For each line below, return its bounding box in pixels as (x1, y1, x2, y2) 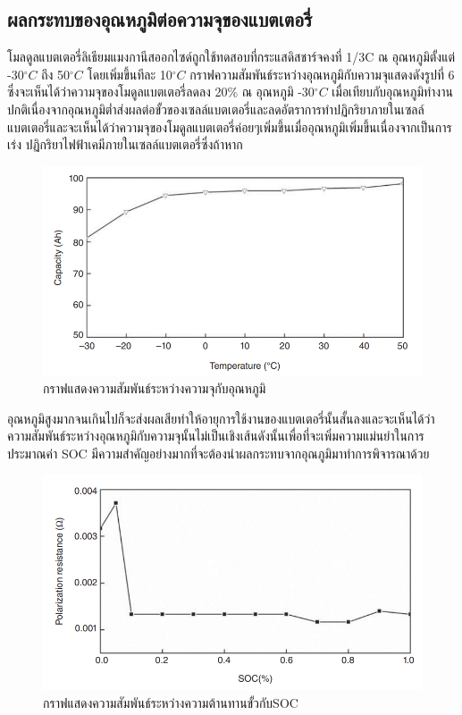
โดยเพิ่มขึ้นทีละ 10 (87, 64, 172, 83)
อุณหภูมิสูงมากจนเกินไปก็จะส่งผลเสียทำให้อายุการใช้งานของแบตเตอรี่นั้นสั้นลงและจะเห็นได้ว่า (7, 408, 435, 427)
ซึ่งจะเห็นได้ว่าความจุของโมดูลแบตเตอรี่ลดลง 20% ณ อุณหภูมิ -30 (7, 82, 315, 101)
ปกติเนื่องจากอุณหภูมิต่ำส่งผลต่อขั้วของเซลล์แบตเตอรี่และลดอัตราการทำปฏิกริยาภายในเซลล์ (7, 99, 424, 118)
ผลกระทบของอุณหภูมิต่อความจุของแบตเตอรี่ (7, 5, 313, 33)
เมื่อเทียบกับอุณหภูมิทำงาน (332, 82, 453, 101)
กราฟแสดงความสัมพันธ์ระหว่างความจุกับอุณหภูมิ (43, 379, 266, 398)
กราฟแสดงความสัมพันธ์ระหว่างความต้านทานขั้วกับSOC (43, 693, 298, 711)
